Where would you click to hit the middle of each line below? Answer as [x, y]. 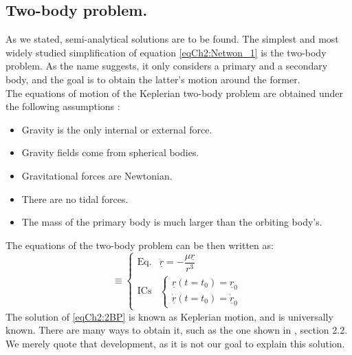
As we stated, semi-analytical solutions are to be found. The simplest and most [172, 39]
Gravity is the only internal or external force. [117, 129]
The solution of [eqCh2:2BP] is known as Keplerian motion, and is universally [169, 316]
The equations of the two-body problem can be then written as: [140, 245]
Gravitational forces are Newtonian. [97, 175]
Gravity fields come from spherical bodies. [110, 152]
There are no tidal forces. [75, 198]
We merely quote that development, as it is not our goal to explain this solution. [175, 343]
